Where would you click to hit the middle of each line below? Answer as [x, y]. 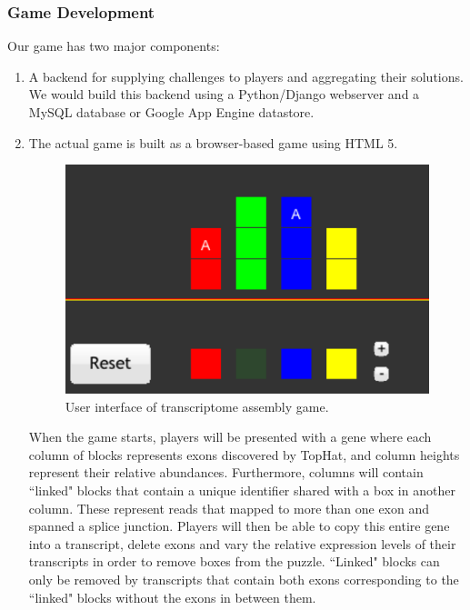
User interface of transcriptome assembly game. [197, 406]
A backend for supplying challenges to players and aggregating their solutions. [246, 76]
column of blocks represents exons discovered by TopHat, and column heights [244, 454]
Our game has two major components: [114, 46]
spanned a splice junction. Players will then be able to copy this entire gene [239, 526]
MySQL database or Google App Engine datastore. [171, 112]
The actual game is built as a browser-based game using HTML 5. [213, 142]
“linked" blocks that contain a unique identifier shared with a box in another [242, 490]
